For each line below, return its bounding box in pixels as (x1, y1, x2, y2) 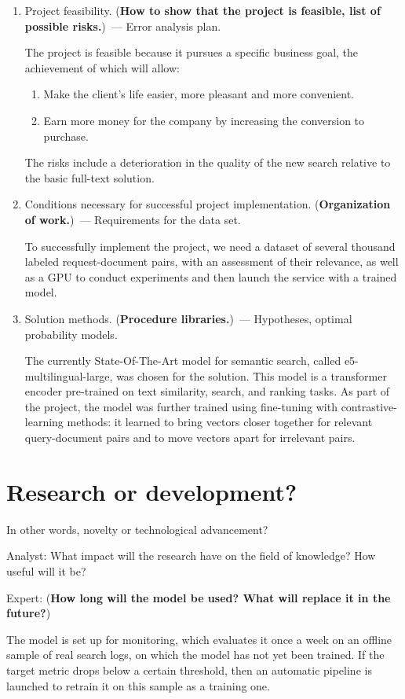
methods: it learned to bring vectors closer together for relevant (67, 414, 373, 430)
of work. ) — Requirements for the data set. (24, 211, 241, 227)
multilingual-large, (24, 367, 113, 384)
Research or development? (6, 475, 297, 507)
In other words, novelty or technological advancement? (6, 521, 268, 537)
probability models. (24, 326, 118, 342)
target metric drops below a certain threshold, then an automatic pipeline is (6, 661, 372, 678)
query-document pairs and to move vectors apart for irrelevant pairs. (24, 429, 356, 446)
